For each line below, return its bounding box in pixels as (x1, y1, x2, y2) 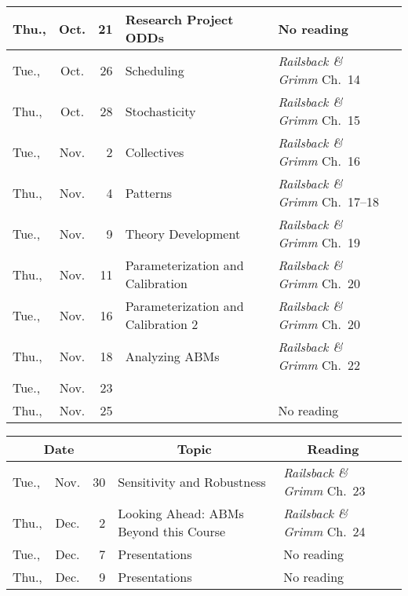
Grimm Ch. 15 (278, 111, 360, 129)
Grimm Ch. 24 (283, 522, 366, 540)
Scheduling (125, 60, 184, 79)
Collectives (125, 142, 184, 161)
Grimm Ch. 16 (278, 152, 360, 170)
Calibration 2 (125, 315, 199, 333)
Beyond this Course (118, 522, 226, 540)
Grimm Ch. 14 (278, 70, 360, 88)
